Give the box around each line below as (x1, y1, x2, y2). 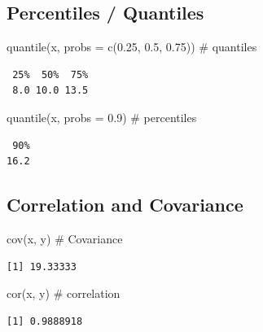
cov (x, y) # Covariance (7, 229, 123, 247)
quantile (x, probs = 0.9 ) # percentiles (7, 108, 197, 125)
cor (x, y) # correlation (7, 285, 121, 302)
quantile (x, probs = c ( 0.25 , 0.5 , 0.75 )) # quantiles (7, 38, 257, 55)
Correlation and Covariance (7, 192, 243, 217)
